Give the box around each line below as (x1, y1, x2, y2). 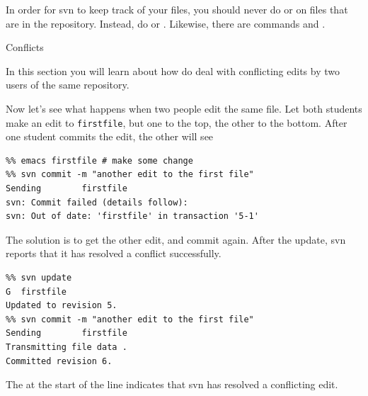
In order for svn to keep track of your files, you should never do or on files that (6, 2, 348, 16)
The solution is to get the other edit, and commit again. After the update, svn (6, 232, 346, 247)
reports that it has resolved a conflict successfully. (6, 246, 222, 261)
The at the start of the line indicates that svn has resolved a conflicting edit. (6, 377, 338, 392)
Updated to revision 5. (6, 300, 117, 311)
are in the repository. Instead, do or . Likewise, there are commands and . (6, 16, 326, 30)
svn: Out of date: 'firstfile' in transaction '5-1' (6, 211, 259, 222)
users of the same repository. (6, 77, 130, 92)
